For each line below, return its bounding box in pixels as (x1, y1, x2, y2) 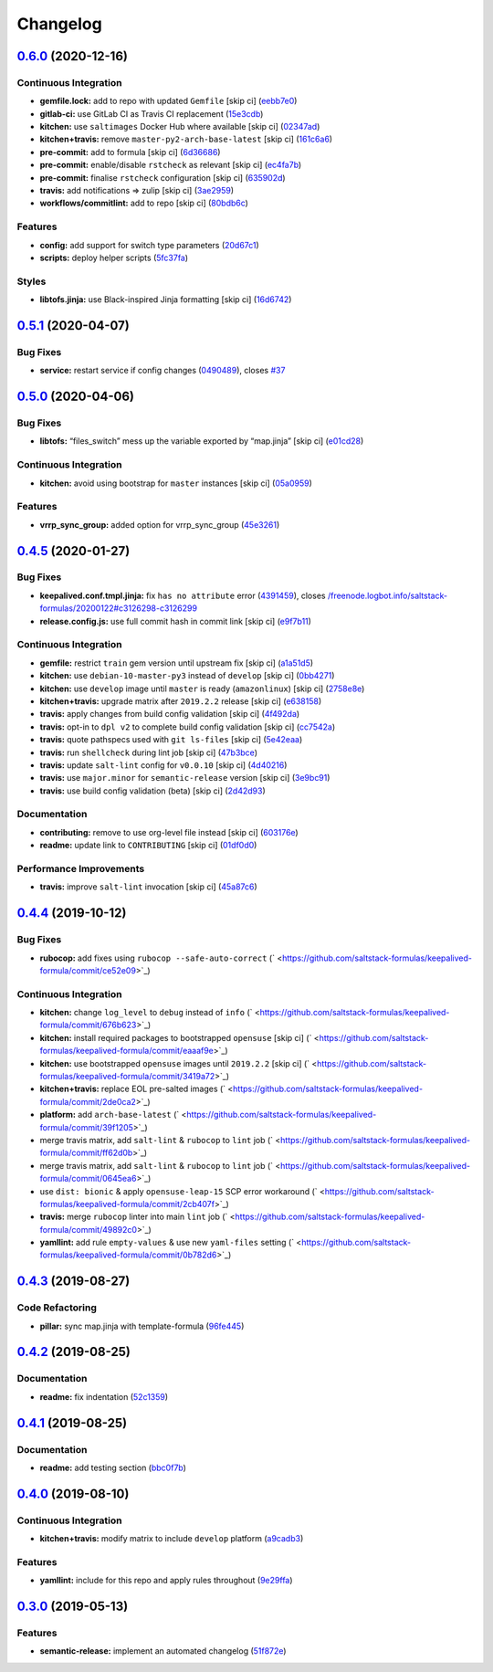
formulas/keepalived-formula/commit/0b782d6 (39, 1249, 217, 1260)
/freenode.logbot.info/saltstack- (327, 590, 447, 601)
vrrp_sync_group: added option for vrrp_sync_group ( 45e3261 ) (39, 519, 280, 530)
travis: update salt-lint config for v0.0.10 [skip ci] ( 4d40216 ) (39, 759, 288, 771)
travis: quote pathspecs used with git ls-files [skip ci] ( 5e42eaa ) (39, 734, 303, 745)
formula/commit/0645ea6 (39, 1173, 137, 1184)
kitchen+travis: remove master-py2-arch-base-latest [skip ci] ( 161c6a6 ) (39, 133, 333, 145)
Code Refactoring (16, 1301, 98, 1314)
